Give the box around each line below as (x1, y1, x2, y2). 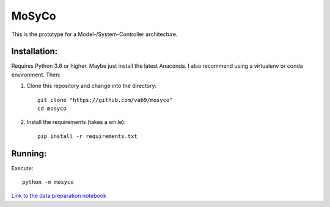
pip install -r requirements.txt (37, 133, 137, 140)
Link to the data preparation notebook (11, 192, 107, 200)
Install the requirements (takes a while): (26, 118, 126, 126)
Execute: (11, 164, 34, 172)
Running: (11, 148, 47, 159)
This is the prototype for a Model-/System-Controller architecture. (11, 31, 178, 38)
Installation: (11, 46, 58, 57)
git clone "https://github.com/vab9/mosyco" (37, 96, 174, 103)
